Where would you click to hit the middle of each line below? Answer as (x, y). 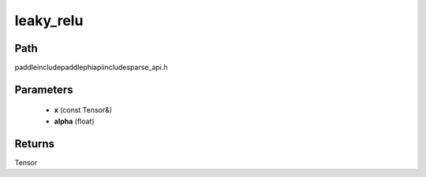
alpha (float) (74, 121)
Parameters (44, 89)
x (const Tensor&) (83, 110)
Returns (35, 144)
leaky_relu (49, 20)
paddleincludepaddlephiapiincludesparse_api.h (92, 68)
